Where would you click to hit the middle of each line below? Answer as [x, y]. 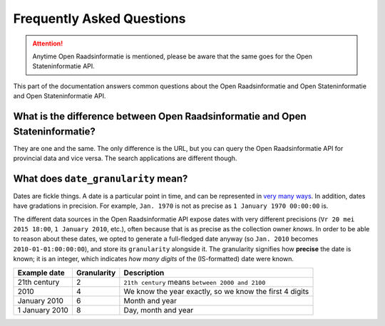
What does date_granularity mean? [101, 178]
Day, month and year [159, 310]
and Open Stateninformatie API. [60, 96]
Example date [41, 273]
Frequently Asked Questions [99, 19]
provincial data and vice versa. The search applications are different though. [125, 158]
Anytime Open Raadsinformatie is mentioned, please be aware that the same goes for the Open [173, 56]
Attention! [48, 43]
